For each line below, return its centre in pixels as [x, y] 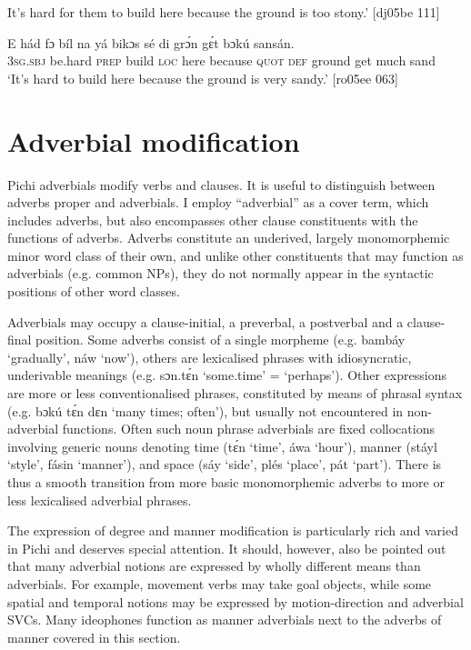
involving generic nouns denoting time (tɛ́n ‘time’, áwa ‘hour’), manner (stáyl [222, 446]
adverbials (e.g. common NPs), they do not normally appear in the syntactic [220, 273]
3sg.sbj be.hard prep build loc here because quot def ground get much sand [221, 60]
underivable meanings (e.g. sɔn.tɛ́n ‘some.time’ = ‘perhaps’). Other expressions [227, 375]
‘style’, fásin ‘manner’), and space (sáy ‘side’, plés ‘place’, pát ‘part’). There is [225, 464]
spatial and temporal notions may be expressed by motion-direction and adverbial [235, 601]
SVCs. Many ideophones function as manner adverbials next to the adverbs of [225, 620]
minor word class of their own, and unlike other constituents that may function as [235, 255]
